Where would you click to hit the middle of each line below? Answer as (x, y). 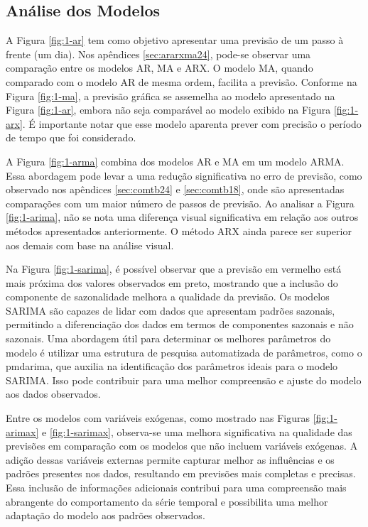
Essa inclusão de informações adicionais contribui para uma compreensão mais (176, 488)
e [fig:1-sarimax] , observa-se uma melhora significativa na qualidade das (197, 431)
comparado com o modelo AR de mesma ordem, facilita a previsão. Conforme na (182, 81)
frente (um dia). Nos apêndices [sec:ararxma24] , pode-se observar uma (158, 54)
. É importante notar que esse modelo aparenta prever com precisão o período (192, 123)
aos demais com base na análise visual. (90, 245)
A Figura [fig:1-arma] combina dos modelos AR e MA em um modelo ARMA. (175, 161)
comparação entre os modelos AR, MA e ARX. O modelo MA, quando (159, 68)
